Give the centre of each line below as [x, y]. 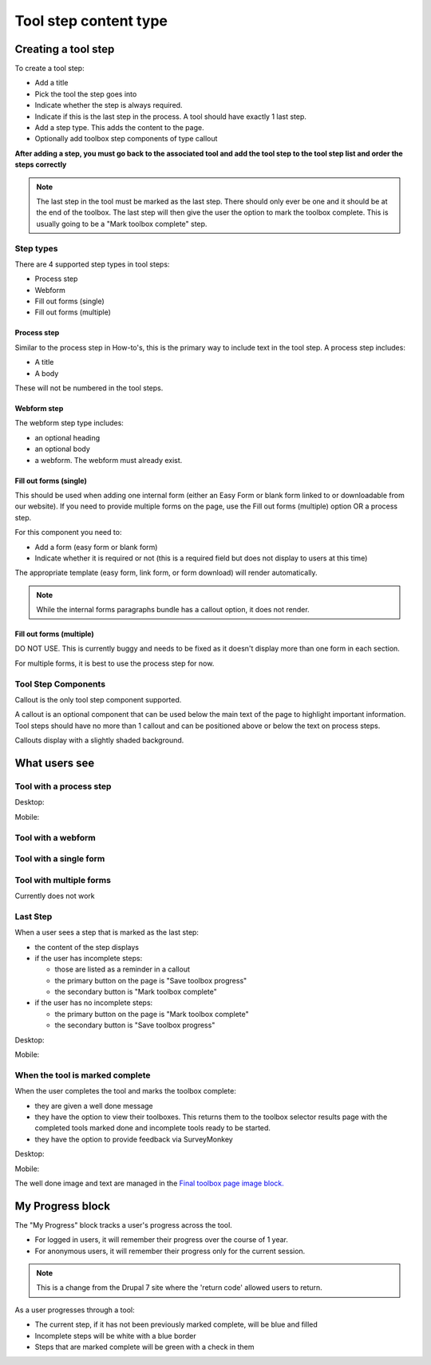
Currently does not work [55, 896]
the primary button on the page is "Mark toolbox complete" [152, 1014]
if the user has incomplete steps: [89, 958]
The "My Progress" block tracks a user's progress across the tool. [124, 1225]
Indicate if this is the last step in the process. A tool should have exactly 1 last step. [171, 117]
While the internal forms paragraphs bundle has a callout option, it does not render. [173, 610]
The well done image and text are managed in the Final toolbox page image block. [149, 1183]
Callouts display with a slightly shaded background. [99, 740]
